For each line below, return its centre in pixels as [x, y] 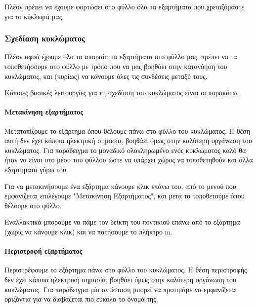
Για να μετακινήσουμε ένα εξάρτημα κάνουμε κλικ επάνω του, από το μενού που [120, 186]
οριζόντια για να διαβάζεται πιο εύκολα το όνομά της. [81, 299]
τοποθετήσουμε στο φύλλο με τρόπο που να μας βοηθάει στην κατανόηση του [116, 66]
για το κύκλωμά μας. [34, 16]
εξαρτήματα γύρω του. [36, 169]
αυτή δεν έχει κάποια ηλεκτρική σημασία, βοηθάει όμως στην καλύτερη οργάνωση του [128, 140]
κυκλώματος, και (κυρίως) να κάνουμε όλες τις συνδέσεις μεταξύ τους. [106, 76]
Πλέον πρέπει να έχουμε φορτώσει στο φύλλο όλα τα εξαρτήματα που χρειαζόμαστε [125, 6]
